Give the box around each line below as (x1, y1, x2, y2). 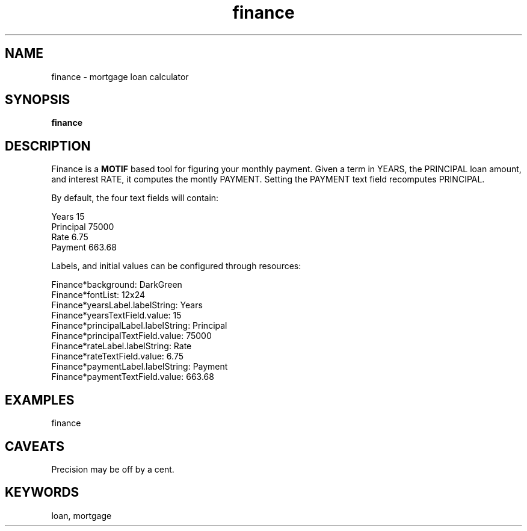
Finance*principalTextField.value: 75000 (51, 331, 212, 341)
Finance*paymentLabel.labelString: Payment (51, 361, 228, 372)
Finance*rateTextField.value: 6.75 (51, 351, 183, 362)
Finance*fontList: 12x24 (51, 290, 146, 300)
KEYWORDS (5, 485, 79, 500)
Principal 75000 (51, 222, 114, 232)
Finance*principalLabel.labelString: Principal (51, 320, 227, 331)
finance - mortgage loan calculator (51, 71, 189, 82)
